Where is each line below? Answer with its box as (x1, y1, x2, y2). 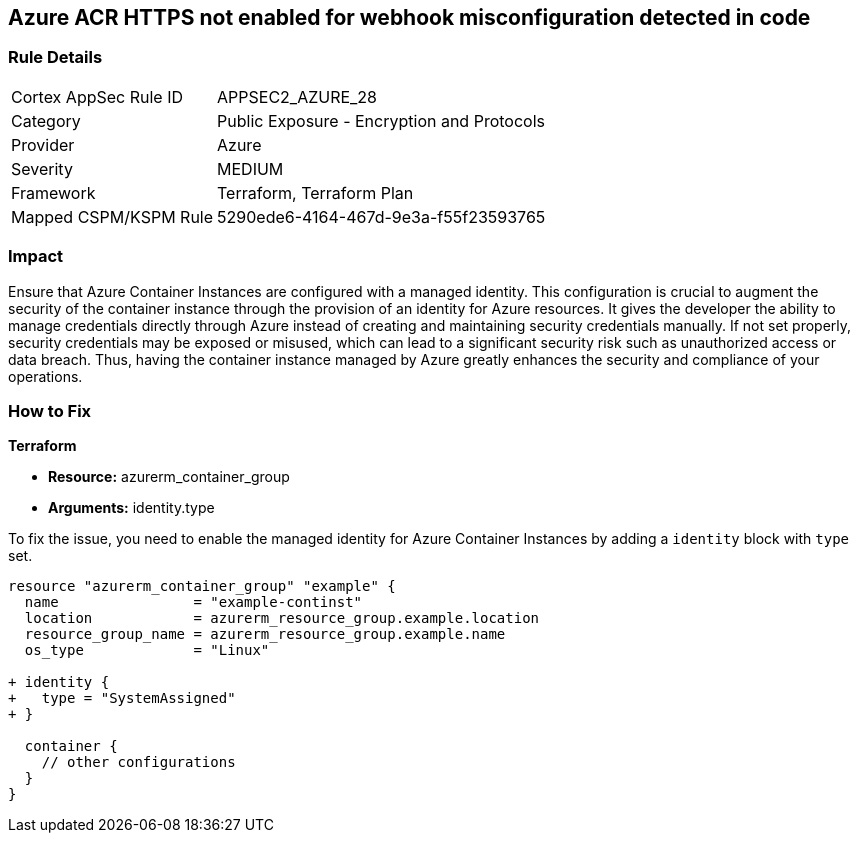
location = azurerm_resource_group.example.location (24, 610, 540, 627)
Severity (11, 158, 73, 179)
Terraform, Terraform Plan (217, 182, 414, 203)
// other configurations (41, 754, 236, 771)
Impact (8, 246, 64, 267)
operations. (8, 367, 83, 385)
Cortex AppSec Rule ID (11, 86, 184, 107)
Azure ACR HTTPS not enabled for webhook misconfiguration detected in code (8, 5, 811, 30)
